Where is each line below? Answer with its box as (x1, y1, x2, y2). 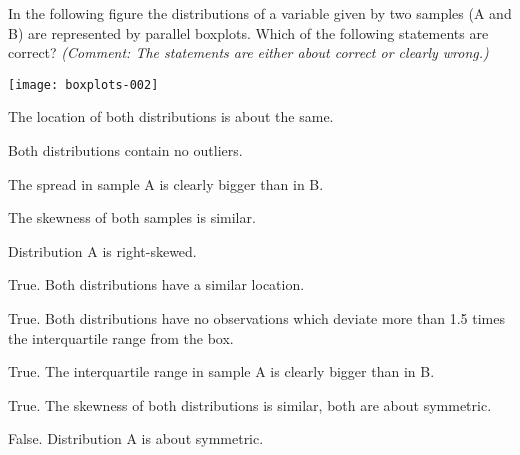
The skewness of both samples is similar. (8, 207, 256, 228)
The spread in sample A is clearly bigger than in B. (8, 173, 324, 194)
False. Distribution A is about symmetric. (8, 428, 264, 449)
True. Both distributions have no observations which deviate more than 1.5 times (8, 308, 505, 328)
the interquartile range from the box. (8, 327, 234, 348)
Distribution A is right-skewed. (8, 240, 197, 261)
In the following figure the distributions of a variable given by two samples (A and (8, 3, 512, 23)
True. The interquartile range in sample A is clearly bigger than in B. (8, 361, 435, 382)
